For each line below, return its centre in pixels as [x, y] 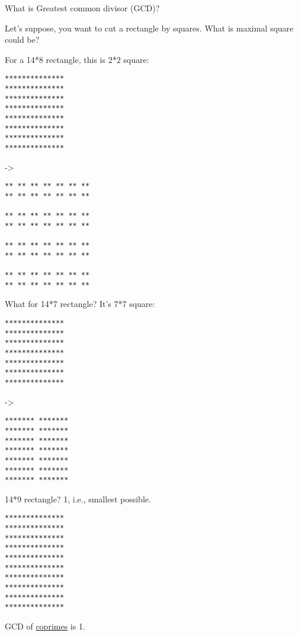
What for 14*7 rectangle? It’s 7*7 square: [80, 304]
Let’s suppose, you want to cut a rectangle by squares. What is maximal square [149, 28]
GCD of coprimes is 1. [45, 626]
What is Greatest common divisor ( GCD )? [82, 8]
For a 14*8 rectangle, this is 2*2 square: [77, 59]
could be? [22, 39]
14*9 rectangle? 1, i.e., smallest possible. [78, 499]
